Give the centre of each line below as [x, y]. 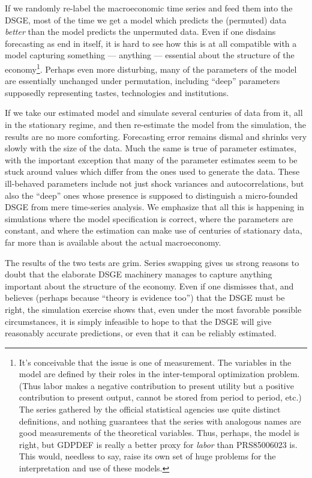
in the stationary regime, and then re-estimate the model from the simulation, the [156, 124]
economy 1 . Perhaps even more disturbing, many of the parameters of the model [151, 68]
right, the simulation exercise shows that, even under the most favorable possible [153, 309]
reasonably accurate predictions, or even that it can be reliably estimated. [141, 333]
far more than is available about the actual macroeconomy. [113, 242]
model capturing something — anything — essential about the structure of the [150, 55]
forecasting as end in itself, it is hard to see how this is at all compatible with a [151, 43]
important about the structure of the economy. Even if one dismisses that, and [149, 286]
